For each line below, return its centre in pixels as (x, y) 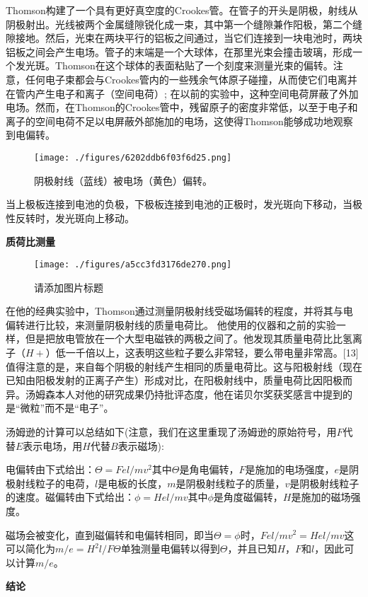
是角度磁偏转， (248, 497)
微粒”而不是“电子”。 (67, 408)
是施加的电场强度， (290, 469)
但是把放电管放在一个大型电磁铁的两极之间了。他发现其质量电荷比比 (184, 338)
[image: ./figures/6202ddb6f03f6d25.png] (133, 157)
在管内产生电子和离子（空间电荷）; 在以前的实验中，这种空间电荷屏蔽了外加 (182, 93)
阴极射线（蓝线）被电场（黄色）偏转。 (123, 180)
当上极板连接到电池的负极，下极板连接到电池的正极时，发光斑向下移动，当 (179, 204)
